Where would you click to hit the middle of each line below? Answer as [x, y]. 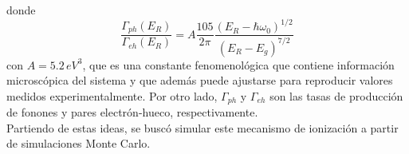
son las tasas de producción [336, 95]
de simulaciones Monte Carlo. [79, 143]
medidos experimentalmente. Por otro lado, [112, 95]
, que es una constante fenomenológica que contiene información [238, 64]
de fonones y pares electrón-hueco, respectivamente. [132, 112]
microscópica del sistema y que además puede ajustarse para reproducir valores [200, 80]
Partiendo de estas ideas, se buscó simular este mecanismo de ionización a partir [203, 127]
